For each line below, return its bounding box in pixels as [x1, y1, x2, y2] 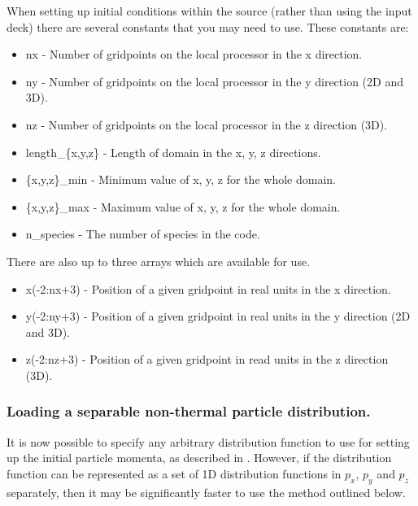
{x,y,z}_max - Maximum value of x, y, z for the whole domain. [25, 198, 341, 215]
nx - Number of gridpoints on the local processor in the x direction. [25, 46, 363, 63]
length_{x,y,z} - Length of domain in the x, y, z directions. [25, 143, 321, 160]
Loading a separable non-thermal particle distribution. [7, 401, 371, 421]
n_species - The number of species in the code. [25, 225, 260, 242]
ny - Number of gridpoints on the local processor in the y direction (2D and [25, 72, 403, 89]
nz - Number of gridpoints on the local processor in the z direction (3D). [25, 116, 388, 133]
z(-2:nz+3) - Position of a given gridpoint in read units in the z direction [25, 351, 389, 368]
